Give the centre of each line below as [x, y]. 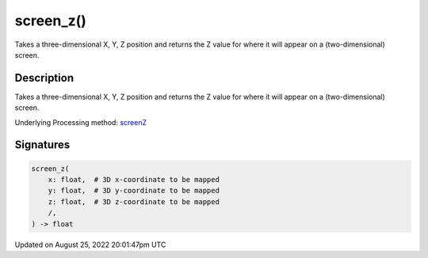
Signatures [42, 145]
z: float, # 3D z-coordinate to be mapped [134, 201]
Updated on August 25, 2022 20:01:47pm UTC [90, 245]
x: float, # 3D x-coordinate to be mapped [134, 180]
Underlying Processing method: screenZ [80, 122]
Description [44, 78]
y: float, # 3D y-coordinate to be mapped [134, 191]
